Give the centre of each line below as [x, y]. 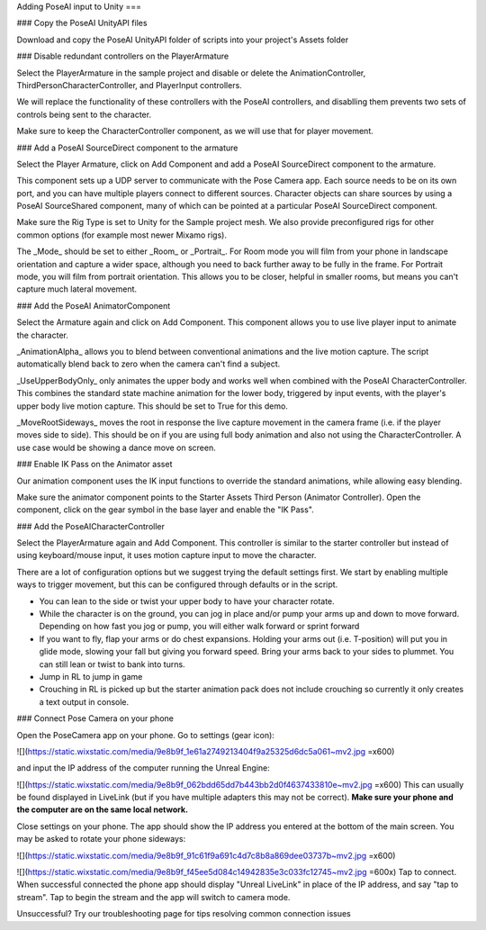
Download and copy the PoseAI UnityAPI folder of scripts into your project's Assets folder [183, 40]
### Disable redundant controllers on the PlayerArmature [123, 56]
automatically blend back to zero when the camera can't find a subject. [148, 364]
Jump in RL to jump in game [91, 676]
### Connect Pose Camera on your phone [95, 718]
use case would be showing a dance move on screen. [116, 447]
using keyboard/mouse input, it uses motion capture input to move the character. [166, 555]
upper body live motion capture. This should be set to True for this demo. [152, 406]
